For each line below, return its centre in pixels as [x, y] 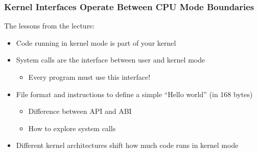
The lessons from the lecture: [50, 26]
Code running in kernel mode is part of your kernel [96, 42]
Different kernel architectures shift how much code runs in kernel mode [127, 145]
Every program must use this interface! [89, 77]
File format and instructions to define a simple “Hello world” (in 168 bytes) [134, 94]
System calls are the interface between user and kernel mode [111, 60]
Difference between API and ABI [80, 111]
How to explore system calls [72, 128]
